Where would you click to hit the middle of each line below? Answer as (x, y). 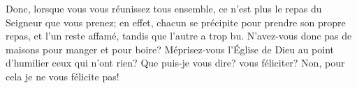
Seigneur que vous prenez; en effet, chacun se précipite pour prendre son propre (176, 22)
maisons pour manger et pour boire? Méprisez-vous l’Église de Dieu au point (170, 49)
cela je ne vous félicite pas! (63, 76)
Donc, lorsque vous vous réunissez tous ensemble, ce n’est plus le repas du (164, 8)
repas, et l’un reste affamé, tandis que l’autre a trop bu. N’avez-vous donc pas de (179, 36)
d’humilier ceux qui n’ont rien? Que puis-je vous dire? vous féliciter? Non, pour (175, 63)
